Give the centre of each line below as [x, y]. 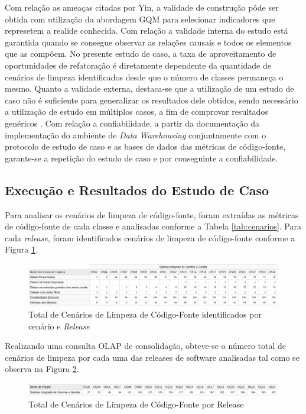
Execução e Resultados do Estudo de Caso [137, 190]
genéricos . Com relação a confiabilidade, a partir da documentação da [132, 123]
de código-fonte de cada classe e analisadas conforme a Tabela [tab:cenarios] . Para [153, 226]
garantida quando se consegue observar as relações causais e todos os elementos [148, 42]
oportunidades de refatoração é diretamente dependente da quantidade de [138, 65]
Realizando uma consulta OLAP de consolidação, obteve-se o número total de [146, 346]
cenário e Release [59, 326]
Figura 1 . [21, 249]
